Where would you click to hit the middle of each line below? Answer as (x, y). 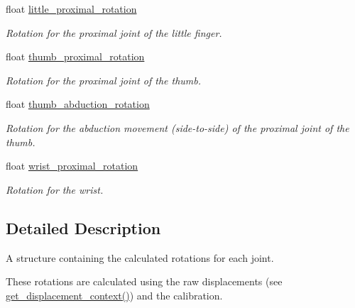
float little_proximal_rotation (71, 9)
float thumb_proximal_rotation (75, 56)
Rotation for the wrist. (55, 189)
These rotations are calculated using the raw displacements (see (144, 281)
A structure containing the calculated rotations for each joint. (140, 257)
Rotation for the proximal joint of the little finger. (114, 32)
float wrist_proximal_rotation (72, 166)
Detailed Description (83, 227)
